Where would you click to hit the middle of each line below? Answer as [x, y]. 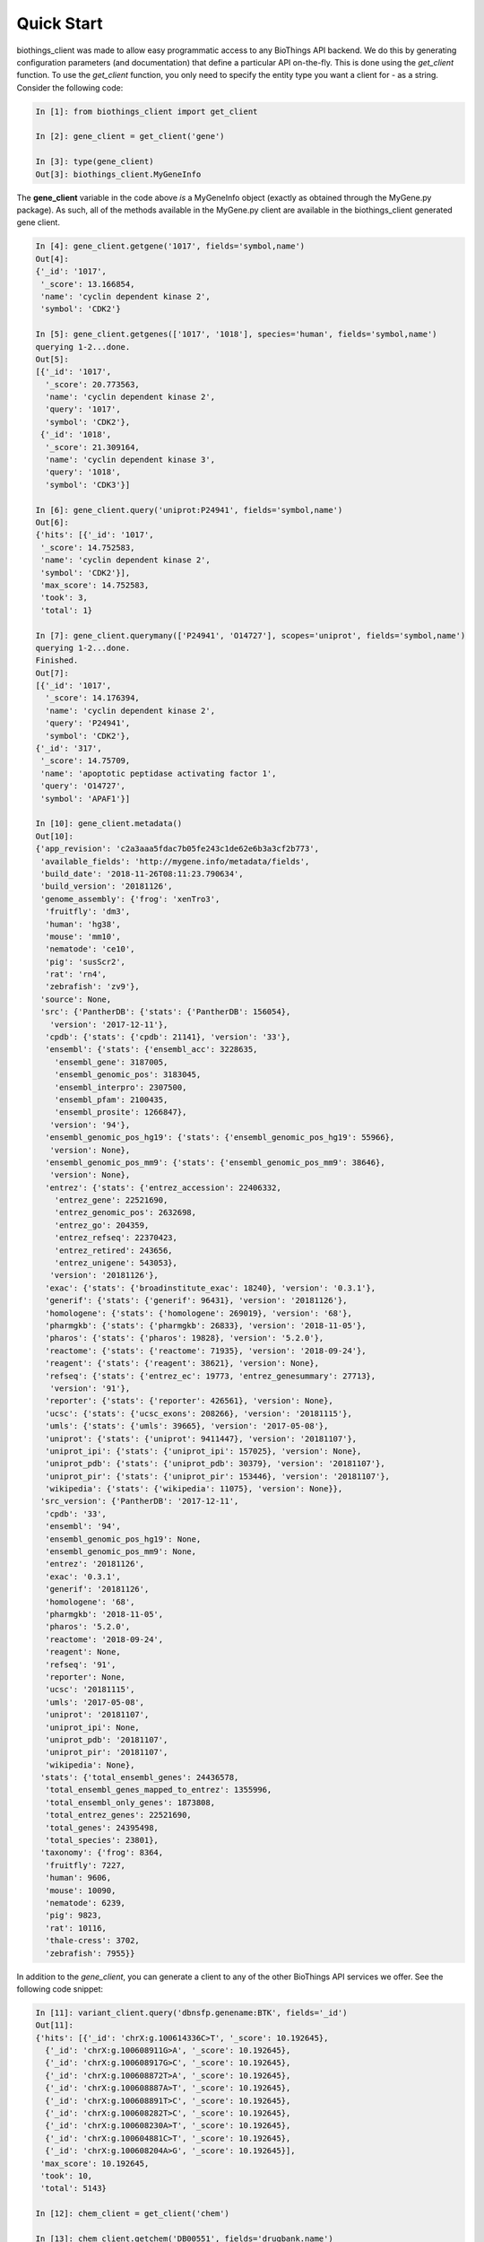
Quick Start [60, 23]
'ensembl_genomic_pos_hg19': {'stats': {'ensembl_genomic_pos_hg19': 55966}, [220, 1138]
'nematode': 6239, [85, 1903]
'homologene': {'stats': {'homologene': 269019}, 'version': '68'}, [199, 1313]
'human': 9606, [78, 1878]
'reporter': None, [85, 1677]
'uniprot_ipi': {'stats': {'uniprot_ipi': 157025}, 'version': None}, [203, 1451]
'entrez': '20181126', [95, 1564]
